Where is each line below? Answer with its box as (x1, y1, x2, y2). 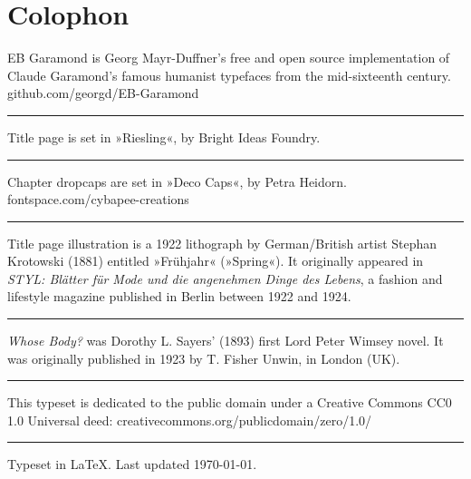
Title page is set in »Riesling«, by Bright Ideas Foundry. (7, 127, 321, 146)
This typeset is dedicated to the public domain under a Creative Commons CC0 (7, 393, 452, 412)
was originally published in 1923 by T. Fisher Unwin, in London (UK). (7, 348, 400, 367)
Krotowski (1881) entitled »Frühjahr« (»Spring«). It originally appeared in (7, 251, 424, 270)
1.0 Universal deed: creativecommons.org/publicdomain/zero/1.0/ (7, 410, 372, 429)
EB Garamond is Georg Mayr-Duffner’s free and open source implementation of (7, 48, 450, 67)
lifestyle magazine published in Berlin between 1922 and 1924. (7, 287, 351, 306)
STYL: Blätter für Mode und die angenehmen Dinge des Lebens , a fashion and (7, 269, 443, 288)
